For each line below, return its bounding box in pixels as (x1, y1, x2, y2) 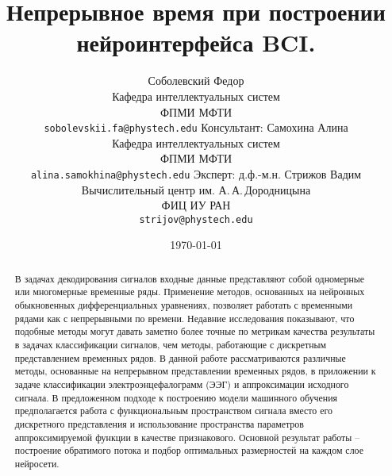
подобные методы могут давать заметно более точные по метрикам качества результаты (14, 324, 375, 338)
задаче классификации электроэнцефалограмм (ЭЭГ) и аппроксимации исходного (14, 378, 349, 391)
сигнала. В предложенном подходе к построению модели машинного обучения (14, 390, 338, 404)
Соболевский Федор (148, 72, 244, 89)
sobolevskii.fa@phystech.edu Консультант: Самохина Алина (44, 119, 348, 136)
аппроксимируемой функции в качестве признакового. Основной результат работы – (14, 430, 360, 443)
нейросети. (14, 457, 60, 470)
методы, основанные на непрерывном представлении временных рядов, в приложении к (14, 364, 376, 378)
